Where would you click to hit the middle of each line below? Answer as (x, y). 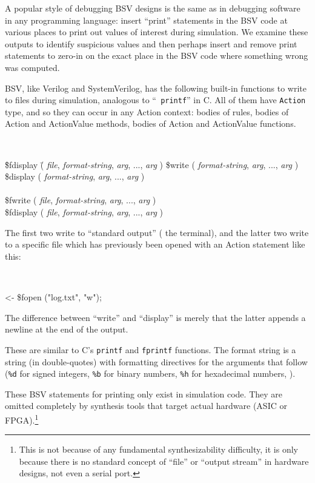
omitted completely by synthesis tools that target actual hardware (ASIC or (146, 406)
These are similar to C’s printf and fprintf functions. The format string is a (151, 349)
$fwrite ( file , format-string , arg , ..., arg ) (81, 200)
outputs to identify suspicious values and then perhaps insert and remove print (151, 43)
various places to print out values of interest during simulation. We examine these (157, 32)
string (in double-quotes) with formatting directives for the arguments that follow (156, 361)
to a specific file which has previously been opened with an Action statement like (155, 244)
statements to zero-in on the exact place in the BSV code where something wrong (157, 56)
